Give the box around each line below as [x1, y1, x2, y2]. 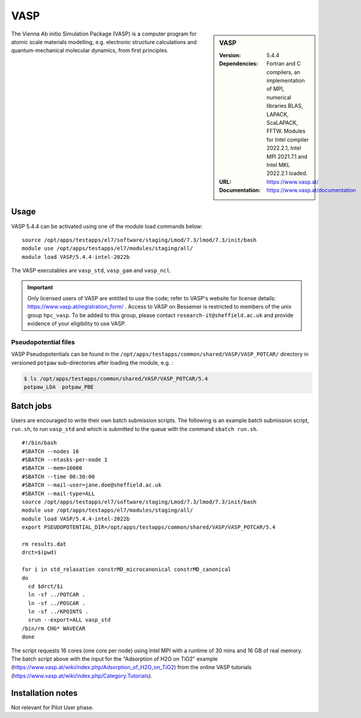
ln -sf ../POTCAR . [28, 591, 85, 598]
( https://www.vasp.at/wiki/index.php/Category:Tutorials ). [11, 672, 153, 679]
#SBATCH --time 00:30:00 [22, 473, 95, 480]
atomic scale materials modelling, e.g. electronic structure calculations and [11, 38, 197, 45]
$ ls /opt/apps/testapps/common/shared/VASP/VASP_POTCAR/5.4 [23, 375, 208, 382]
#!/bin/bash [22, 439, 57, 446]
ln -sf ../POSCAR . [28, 600, 85, 606]
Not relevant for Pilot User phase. [11, 704, 94, 711]
